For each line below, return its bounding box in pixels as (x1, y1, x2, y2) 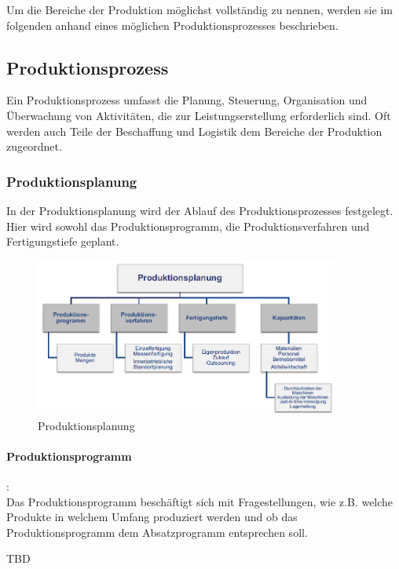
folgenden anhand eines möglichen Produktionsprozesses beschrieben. (6, 16, 339, 33)
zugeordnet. (6, 138, 62, 155)
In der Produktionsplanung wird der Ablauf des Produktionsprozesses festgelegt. (6, 202, 394, 218)
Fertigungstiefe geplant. (6, 233, 119, 250)
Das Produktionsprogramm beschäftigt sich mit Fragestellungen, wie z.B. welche (6, 493, 394, 509)
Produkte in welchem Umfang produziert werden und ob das (6, 509, 298, 525)
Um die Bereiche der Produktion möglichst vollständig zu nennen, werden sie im (6, 2, 393, 17)
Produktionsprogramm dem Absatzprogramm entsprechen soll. (6, 523, 308, 540)
